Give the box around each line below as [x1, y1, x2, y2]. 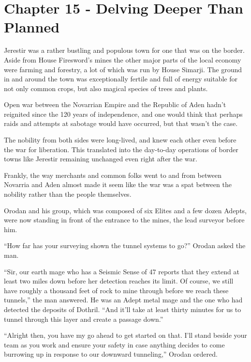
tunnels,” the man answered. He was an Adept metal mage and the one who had [4, 295, 243, 305]
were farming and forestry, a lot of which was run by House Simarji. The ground [4, 64, 242, 74]
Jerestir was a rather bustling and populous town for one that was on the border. [4, 45, 245, 55]
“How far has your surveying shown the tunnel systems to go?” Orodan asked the [4, 240, 246, 251]
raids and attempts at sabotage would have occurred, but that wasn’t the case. [4, 118, 238, 128]
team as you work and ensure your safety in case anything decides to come [4, 339, 225, 349]
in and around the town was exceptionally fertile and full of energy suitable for [4, 74, 237, 84]
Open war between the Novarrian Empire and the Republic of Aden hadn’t [4, 99, 226, 110]
